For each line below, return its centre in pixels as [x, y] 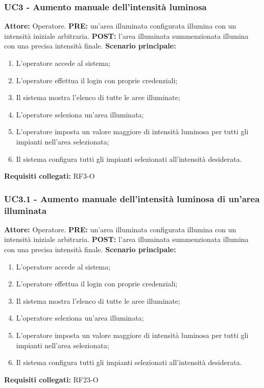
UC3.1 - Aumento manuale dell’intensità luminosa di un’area [132, 198]
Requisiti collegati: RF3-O [50, 176]
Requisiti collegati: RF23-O [51, 379]
